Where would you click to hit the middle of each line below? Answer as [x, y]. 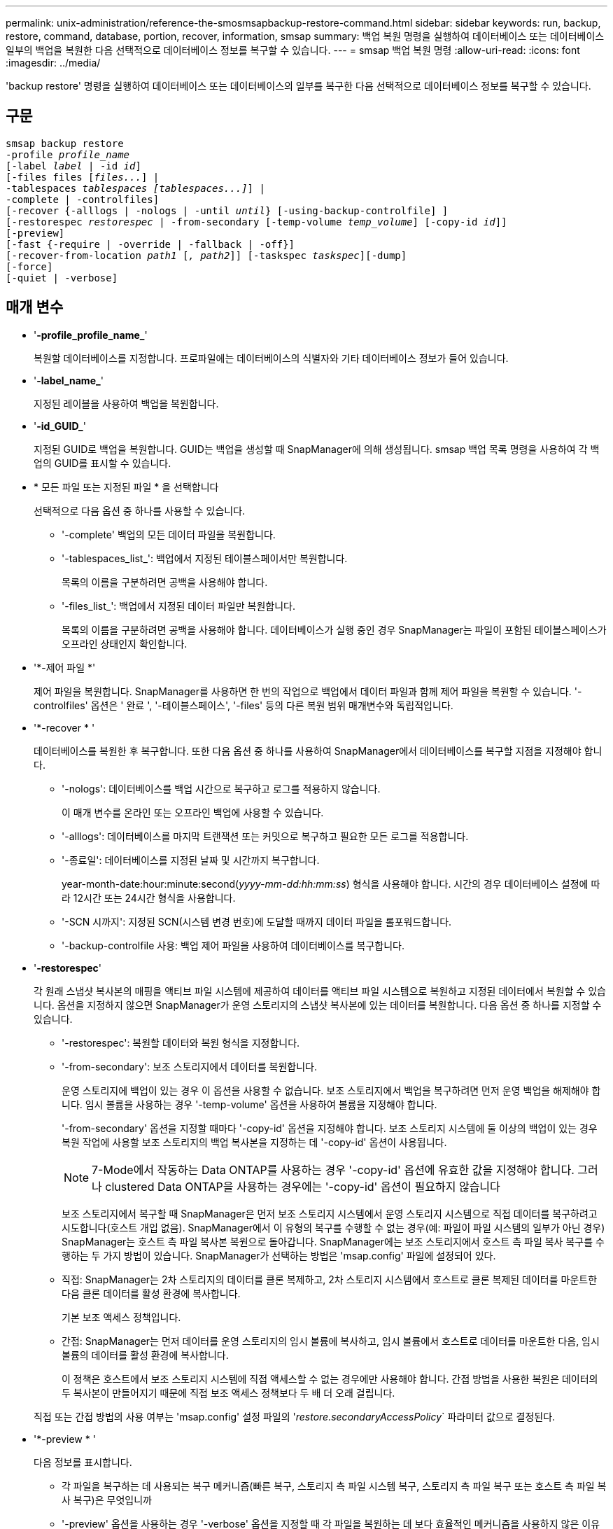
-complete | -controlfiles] [83, 199]
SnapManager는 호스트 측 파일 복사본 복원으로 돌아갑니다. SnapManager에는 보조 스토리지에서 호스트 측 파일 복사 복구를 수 [333, 1241]
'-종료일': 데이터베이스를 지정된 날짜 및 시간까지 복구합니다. [191, 860]
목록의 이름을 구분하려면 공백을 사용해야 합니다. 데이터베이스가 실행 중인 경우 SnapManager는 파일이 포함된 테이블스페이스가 [334, 629]
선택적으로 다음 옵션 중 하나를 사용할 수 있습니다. [140, 510]
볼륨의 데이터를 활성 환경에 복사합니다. [145, 1355]
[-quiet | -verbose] [62, 278]
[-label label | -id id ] [73, 166]
